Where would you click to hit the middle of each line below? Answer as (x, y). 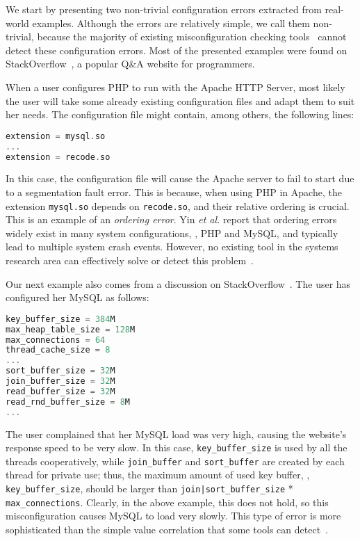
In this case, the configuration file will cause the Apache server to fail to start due (180, 178)
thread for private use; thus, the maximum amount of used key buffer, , (158, 475)
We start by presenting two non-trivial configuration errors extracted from (164, 9)
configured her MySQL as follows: (77, 297)
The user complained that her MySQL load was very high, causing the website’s (176, 434)
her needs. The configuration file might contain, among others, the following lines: (180, 114)
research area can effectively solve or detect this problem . (130, 260)
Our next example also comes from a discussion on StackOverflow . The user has (178, 283)
